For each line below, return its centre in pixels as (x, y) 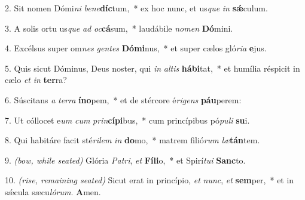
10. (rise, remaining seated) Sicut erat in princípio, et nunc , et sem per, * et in (150, 180)
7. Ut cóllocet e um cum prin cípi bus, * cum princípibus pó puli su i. (127, 120)
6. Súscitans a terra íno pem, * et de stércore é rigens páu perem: (123, 99)
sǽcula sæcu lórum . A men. (53, 191)
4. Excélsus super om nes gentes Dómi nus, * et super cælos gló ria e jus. (136, 48)
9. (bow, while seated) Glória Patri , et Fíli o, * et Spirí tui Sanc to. (125, 160)
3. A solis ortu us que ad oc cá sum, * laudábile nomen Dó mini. (119, 28)
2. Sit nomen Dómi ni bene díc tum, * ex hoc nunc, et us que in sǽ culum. (136, 8)
